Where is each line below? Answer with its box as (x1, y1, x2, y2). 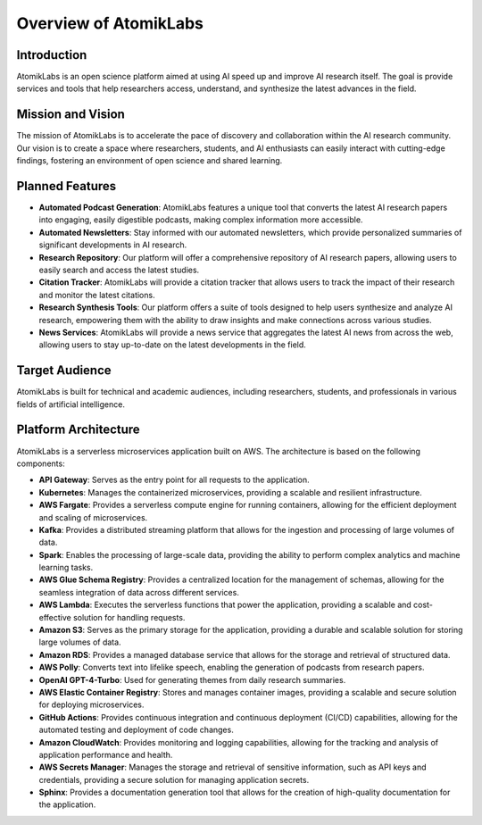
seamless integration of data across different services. (38, 587, 240, 597)
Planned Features (16, 179, 117, 194)
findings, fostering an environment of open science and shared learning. (16, 155, 283, 166)
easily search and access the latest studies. (38, 264, 200, 275)
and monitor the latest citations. (38, 289, 155, 300)
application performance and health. (38, 749, 173, 760)
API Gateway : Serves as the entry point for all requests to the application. (38, 474, 310, 486)
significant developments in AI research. (38, 239, 187, 250)
